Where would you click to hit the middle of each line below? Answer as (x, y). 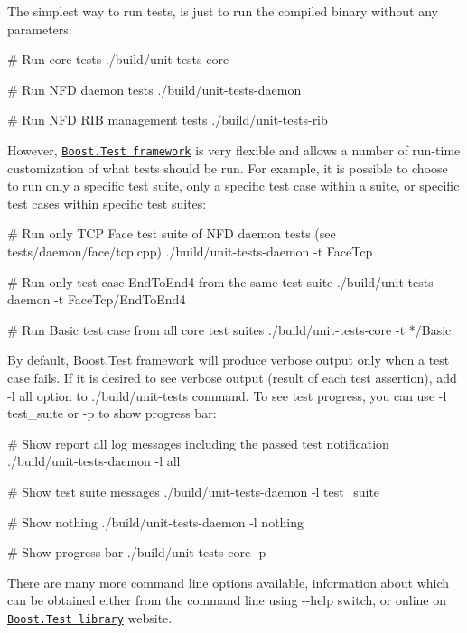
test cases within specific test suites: (107, 203)
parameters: (40, 28)
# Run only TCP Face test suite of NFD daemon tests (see (172, 233)
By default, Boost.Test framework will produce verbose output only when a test (229, 360)
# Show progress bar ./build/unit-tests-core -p (137, 552)
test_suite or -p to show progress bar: (112, 413)
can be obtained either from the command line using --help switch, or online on (227, 600)
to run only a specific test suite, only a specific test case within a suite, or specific (233, 186)
